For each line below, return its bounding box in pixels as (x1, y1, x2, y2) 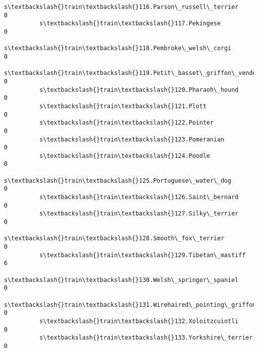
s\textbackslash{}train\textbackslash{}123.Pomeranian (39, 136, 224, 143)
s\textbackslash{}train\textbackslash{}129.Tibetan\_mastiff (39, 251, 246, 259)
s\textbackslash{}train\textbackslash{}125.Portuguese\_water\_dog (4, 177, 232, 184)
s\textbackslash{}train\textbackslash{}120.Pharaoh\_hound (39, 86, 239, 93)
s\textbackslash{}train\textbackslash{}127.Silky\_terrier (39, 210, 239, 217)
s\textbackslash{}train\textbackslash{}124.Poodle (39, 152, 210, 159)
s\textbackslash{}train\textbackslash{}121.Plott (39, 102, 207, 110)
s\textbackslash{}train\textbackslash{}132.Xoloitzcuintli (39, 317, 239, 325)
